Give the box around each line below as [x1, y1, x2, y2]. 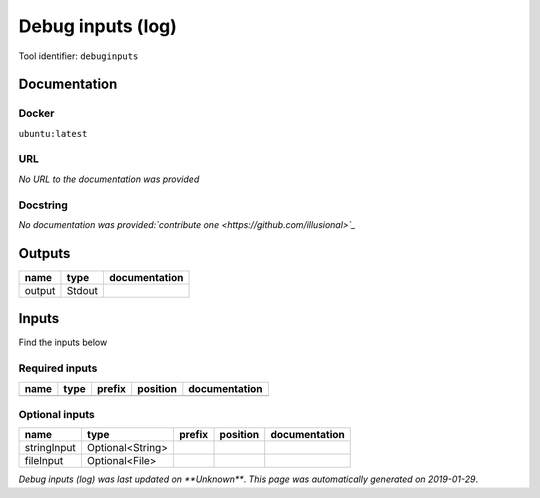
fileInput [24, 454, 64, 468]
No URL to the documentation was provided [18, 173, 200, 185]
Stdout [66, 283, 99, 297]
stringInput [24, 441, 76, 455]
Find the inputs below [18, 336, 108, 349]
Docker [18, 106, 55, 120]
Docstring [18, 198, 69, 212]
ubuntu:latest [18, 128, 88, 139]
